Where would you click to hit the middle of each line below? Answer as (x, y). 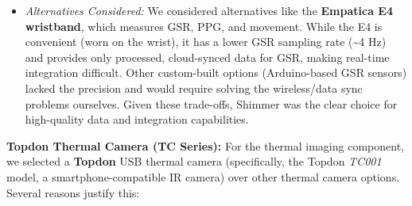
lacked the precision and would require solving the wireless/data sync (194, 88)
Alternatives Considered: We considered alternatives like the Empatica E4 (209, 10)
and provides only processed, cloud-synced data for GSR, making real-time (207, 57)
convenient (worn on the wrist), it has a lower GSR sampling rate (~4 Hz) (206, 42)
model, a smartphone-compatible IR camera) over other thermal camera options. (203, 176)
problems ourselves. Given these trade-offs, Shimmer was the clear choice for (211, 103)
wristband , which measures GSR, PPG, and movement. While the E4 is (204, 26)
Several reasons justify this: (73, 192)
